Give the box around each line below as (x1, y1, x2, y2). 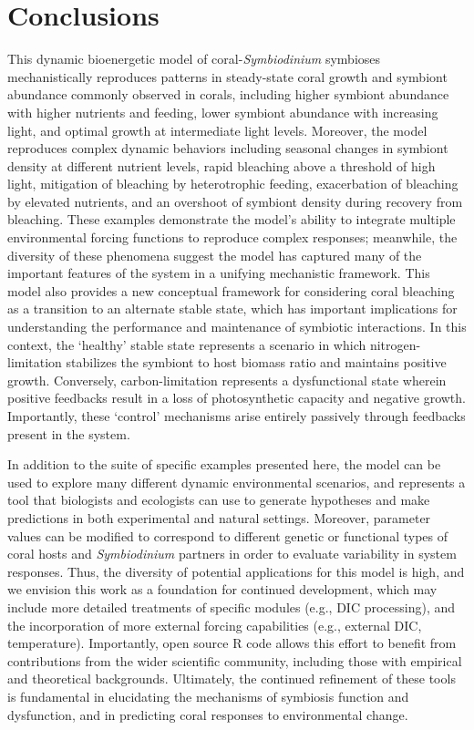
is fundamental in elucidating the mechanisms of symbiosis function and (7, 686, 409, 705)
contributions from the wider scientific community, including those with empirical (7, 651, 462, 670)
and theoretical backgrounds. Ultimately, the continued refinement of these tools (7, 669, 456, 688)
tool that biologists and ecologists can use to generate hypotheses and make (7, 490, 430, 509)
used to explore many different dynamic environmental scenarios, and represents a (7, 472, 466, 491)
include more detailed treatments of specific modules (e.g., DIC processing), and (7, 597, 456, 616)
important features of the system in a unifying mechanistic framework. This (7, 263, 430, 283)
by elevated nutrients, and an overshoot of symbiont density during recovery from (7, 191, 463, 211)
